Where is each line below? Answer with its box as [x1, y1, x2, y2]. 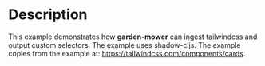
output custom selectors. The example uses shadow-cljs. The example [8, 40, 241, 49]
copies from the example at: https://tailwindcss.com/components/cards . [8, 49, 246, 58]
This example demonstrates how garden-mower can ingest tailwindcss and [8, 32, 258, 41]
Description [8, 6, 88, 24]
